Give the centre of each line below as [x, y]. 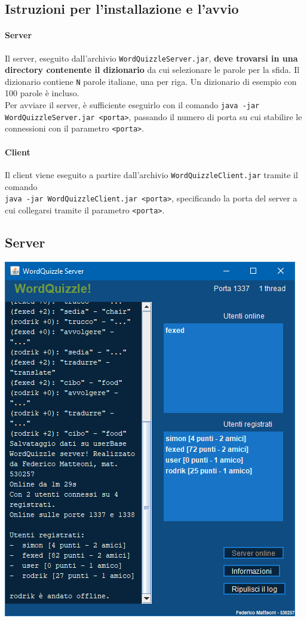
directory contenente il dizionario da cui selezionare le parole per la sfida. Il [152, 70]
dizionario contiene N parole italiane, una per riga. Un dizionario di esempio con [151, 81]
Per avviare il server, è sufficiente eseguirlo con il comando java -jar [132, 105]
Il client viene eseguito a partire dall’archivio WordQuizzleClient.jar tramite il [151, 174]
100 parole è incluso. [42, 93]
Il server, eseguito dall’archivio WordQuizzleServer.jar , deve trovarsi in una [151, 58]
